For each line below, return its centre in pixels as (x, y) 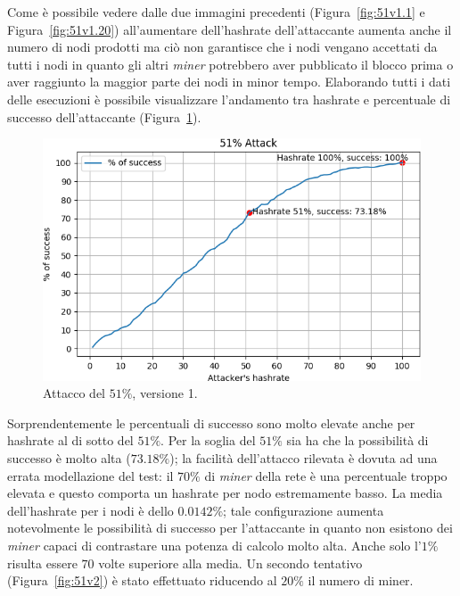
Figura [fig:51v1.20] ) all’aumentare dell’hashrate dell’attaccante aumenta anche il (230, 29)
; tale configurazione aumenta (304, 510)
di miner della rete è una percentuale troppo (326, 475)
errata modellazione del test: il (90, 475)
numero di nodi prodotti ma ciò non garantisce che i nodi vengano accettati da (222, 47)
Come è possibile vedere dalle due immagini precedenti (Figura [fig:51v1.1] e (216, 12)
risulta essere (42, 563)
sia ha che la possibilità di (357, 440)
